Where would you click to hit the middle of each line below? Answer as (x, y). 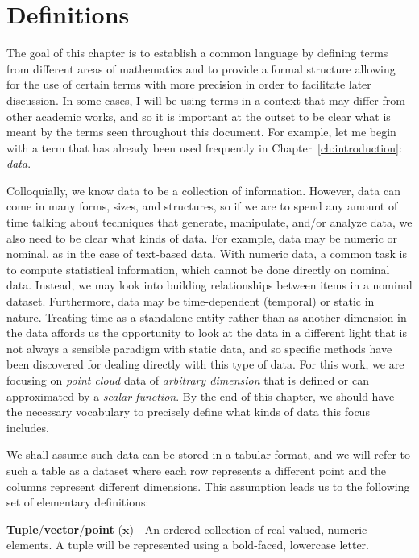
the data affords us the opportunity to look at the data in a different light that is (207, 333)
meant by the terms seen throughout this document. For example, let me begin (201, 132)
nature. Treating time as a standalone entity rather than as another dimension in (207, 316)
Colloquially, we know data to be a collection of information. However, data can (203, 190)
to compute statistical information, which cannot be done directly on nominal (198, 269)
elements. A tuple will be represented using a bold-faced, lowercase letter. (188, 545)
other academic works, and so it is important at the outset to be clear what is (199, 116)
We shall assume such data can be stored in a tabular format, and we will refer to (209, 454)
